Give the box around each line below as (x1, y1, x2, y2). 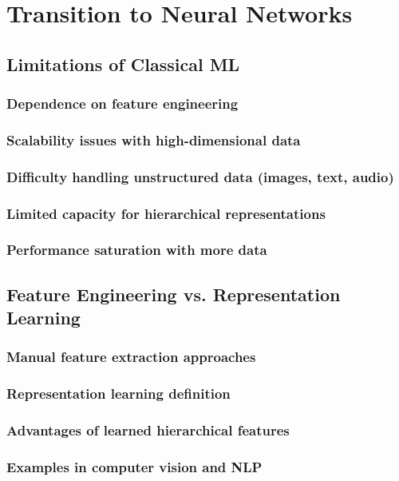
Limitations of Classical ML (6, 51, 240, 76)
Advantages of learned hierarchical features (6, 420, 290, 440)
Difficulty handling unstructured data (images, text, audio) (6, 166, 394, 186)
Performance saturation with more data (6, 240, 267, 260)
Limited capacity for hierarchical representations (6, 203, 326, 223)
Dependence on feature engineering (6, 93, 239, 113)
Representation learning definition (6, 384, 231, 403)
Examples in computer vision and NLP (6, 457, 263, 476)
